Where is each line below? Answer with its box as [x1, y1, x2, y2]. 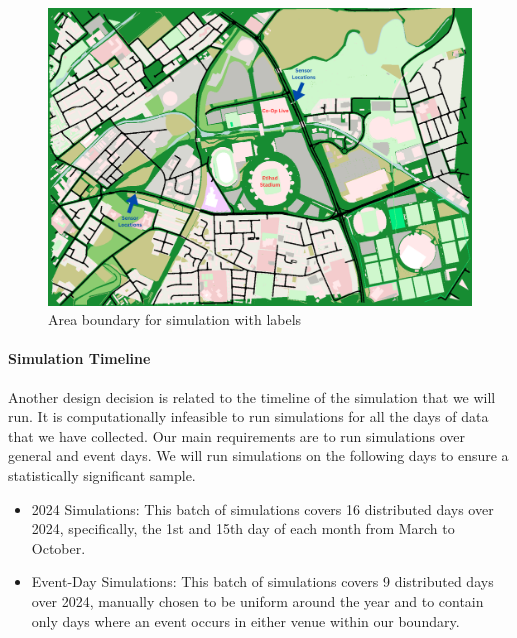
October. [31, 537, 86, 558]
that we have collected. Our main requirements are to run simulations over [8, 425, 465, 446]
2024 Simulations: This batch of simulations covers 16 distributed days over [31, 498, 494, 519]
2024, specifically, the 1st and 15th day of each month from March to [31, 518, 455, 539]
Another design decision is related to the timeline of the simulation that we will [8, 386, 496, 407]
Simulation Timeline [8, 348, 151, 369]
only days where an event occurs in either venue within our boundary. [31, 610, 460, 631]
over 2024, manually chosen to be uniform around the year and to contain [31, 591, 484, 612]
